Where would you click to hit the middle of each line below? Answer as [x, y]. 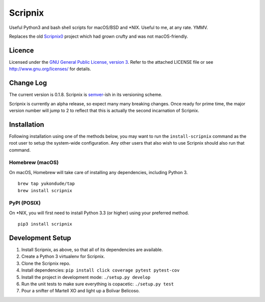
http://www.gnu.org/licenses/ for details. [50, 69]
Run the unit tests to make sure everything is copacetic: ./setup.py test [98, 284]
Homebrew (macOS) [34, 163]
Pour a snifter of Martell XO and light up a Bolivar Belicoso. [80, 291]
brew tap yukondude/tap [46, 184]
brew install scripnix [45, 190]
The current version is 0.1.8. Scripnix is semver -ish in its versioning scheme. [86, 95]
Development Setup [40, 238]
